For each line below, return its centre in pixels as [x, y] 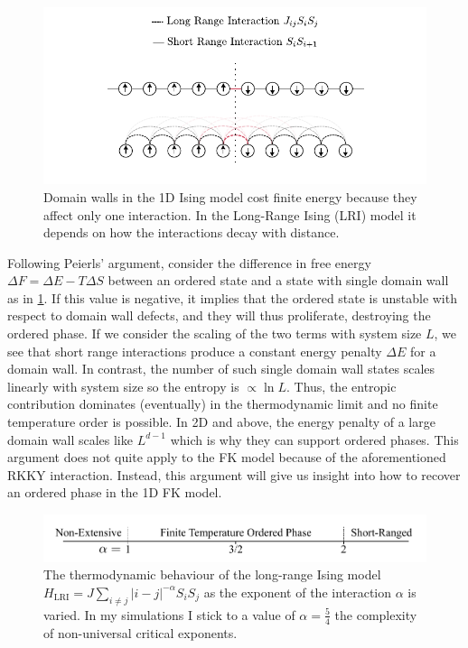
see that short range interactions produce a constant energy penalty [195, 351]
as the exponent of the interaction [298, 592]
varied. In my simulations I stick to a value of [169, 614]
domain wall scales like [70, 439]
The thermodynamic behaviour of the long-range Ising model [212, 574]
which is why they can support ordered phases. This [314, 439]
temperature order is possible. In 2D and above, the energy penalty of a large [221, 422]
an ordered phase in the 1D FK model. [115, 492]
